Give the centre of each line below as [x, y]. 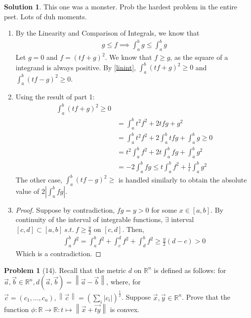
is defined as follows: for [190, 270]
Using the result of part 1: [55, 97]
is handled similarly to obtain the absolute [183, 179]
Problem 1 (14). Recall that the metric [65, 270]
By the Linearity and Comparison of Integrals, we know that [107, 33]
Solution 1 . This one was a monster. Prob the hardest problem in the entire [121, 6]
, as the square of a [199, 57]
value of [27, 191]
